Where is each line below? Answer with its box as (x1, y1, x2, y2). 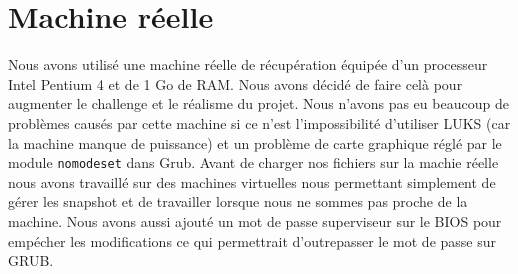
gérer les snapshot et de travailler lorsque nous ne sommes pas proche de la (8, 191, 468, 212)
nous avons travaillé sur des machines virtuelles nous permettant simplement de (8, 171, 496, 192)
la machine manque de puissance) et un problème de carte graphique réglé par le (8, 132, 502, 153)
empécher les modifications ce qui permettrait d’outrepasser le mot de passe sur (8, 230, 496, 251)
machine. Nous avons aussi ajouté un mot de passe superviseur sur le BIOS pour (8, 210, 502, 231)
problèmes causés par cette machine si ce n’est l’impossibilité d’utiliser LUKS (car (8, 112, 511, 133)
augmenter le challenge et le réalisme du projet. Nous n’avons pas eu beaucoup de (8, 93, 509, 114)
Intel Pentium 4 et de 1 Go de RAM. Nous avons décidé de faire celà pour (8, 73, 463, 94)
